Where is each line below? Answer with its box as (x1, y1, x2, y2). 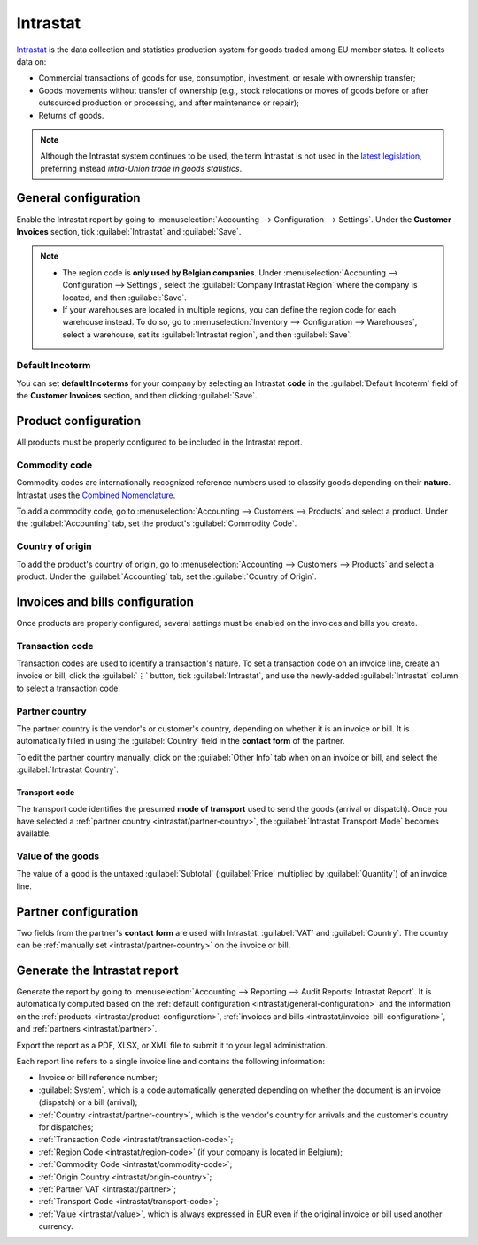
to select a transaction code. (16, 683, 121, 693)
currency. (38, 1221, 74, 1232)
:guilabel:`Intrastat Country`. (16, 764, 119, 775)
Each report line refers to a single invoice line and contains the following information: (16, 1056, 325, 1066)
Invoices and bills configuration (16, 594, 195, 609)
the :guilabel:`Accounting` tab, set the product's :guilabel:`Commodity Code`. (16, 518, 297, 529)
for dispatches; (38, 1121, 94, 1133)
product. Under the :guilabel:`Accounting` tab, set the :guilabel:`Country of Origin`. (16, 571, 318, 582)
